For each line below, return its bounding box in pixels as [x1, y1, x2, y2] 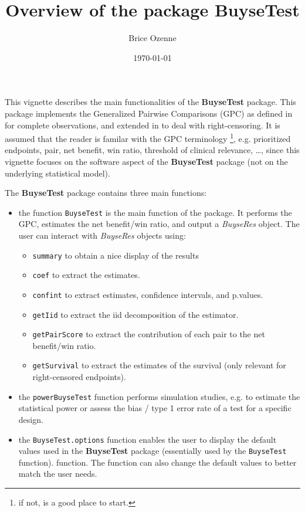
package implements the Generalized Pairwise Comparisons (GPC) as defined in [5, 107, 293, 119]
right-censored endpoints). [32, 371, 126, 383]
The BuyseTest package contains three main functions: [5, 187, 207, 199]
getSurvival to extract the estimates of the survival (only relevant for [32, 359, 286, 371]
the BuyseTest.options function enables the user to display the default [18, 433, 277, 445]
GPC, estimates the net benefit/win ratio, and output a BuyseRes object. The [18, 218, 300, 230]
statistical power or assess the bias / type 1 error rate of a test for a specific [18, 402, 292, 414]
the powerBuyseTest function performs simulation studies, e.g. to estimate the [18, 390, 300, 402]
